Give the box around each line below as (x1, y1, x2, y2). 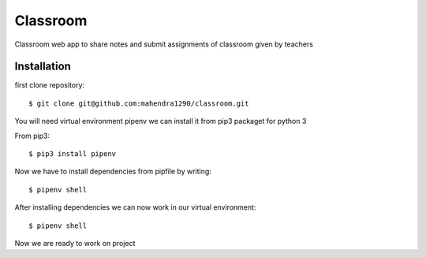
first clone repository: (14, 80, 85, 90)
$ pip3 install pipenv (28, 150, 117, 158)
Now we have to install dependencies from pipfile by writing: (14, 166, 212, 177)
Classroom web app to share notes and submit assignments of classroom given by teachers (14, 39, 313, 49)
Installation (14, 60, 71, 73)
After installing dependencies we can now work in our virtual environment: (14, 203, 256, 212)
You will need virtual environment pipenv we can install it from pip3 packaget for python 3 (14, 117, 307, 126)
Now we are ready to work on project (14, 238, 136, 248)
